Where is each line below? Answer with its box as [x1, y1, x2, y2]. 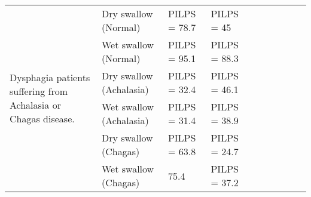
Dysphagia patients [10, 70, 90, 84]
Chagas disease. [10, 112, 75, 125]
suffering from [10, 84, 68, 98]
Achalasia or [10, 98, 61, 112]
